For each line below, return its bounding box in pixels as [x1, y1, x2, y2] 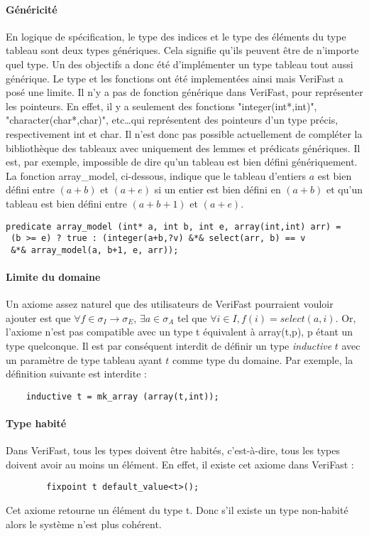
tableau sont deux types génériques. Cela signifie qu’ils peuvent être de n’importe [6, 43, 359, 58]
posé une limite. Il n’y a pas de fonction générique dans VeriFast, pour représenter [6, 85, 363, 100]
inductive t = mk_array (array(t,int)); [26, 391, 219, 402]
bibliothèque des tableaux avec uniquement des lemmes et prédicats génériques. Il [6, 140, 360, 155]
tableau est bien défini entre [6, 195, 127, 210]
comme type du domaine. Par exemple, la [172, 352, 353, 367]
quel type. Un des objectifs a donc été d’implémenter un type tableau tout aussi [6, 56, 353, 71]
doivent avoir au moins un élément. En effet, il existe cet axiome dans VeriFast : [6, 456, 354, 471]
